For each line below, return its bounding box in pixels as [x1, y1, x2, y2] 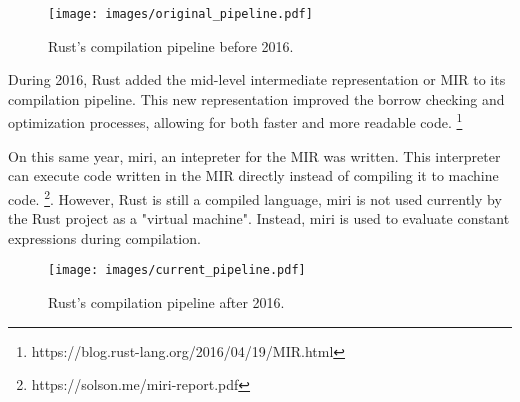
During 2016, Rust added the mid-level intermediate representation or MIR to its [8, 69, 506, 90]
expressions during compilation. [8, 227, 201, 248]
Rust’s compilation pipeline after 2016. [48, 291, 285, 312]
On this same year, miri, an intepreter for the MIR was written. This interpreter [8, 145, 501, 166]
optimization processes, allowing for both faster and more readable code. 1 [8, 109, 463, 133]
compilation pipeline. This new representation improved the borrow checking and [8, 88, 505, 109]
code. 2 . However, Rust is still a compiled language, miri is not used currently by [8, 185, 502, 209]
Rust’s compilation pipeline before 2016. [48, 35, 294, 56]
